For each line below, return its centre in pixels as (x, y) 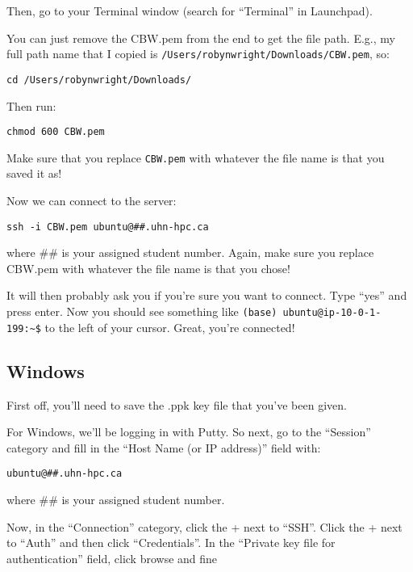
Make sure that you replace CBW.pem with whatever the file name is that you (196, 157)
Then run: (31, 105)
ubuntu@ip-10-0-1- (332, 313)
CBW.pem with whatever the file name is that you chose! (148, 268)
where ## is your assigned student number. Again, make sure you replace (190, 252)
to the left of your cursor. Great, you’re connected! (170, 327)
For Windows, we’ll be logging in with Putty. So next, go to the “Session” (189, 432)
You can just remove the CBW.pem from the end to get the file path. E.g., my (201, 38)
